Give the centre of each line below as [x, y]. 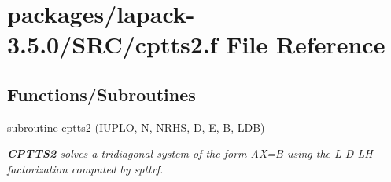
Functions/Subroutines [101, 94]
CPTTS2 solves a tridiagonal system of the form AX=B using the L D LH [190, 153]
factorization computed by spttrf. [85, 168]
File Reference [306, 44]
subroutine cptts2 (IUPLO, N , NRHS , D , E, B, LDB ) [136, 127]
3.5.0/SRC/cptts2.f [113, 44]
